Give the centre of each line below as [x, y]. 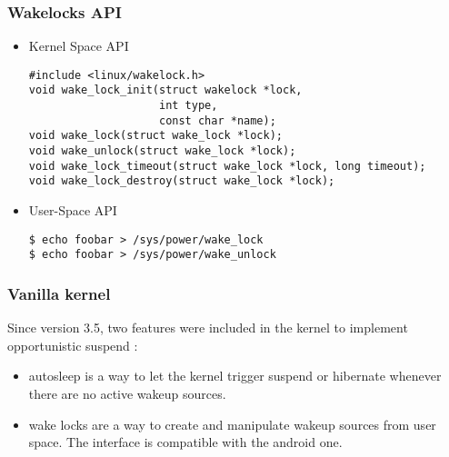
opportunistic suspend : [73, 345]
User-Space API [73, 210]
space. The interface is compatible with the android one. [185, 442]
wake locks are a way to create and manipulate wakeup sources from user [232, 424]
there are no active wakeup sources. [127, 393]
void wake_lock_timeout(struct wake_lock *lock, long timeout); [227, 166]
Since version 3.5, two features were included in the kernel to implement [208, 328]
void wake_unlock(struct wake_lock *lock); [162, 151]
